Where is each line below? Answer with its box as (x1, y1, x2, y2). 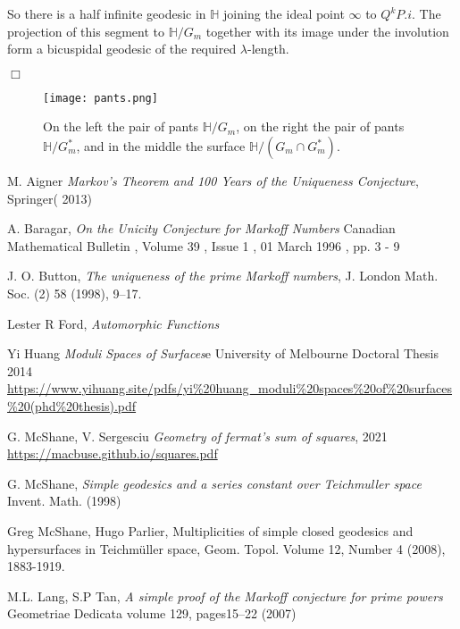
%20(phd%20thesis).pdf (7, 396, 137, 415)
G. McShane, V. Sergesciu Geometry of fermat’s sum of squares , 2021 (7, 426, 388, 445)
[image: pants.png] (43, 91, 158, 105)
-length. (247, 39, 289, 58)
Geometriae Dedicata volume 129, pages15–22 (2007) (7, 604, 297, 623)
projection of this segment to (7, 21, 164, 40)
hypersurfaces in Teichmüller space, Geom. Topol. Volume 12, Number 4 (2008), (7, 539, 446, 558)
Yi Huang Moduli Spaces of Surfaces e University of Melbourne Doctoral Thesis (7, 344, 439, 363)
